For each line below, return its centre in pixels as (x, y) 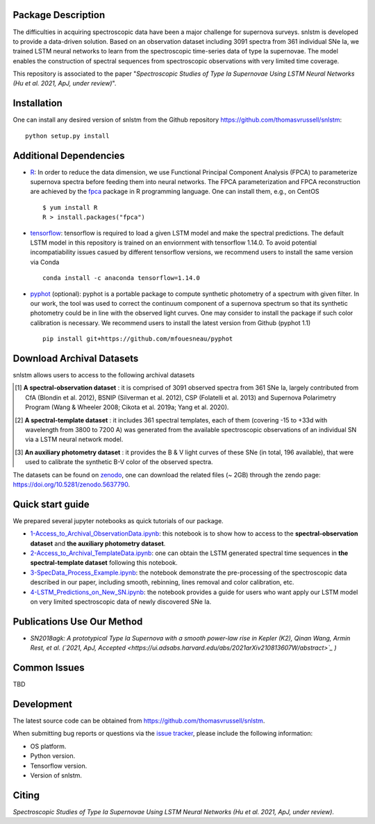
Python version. (53, 756)
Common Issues (49, 668)
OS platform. (48, 746)
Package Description (59, 15)
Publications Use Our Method (78, 621)
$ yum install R (70, 207)
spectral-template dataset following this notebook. (104, 563)
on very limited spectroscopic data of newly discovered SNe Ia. (121, 602)
